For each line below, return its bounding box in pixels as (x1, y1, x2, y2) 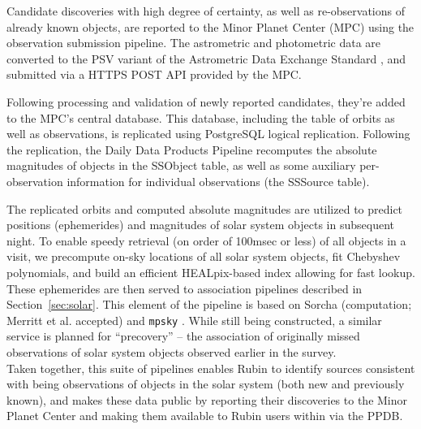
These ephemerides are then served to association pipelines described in (6, 279, 363, 297)
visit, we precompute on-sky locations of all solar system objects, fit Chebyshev (6, 248, 401, 265)
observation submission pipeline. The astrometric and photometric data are (6, 34, 381, 51)
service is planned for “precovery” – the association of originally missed (6, 327, 360, 344)
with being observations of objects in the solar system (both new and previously (6, 375, 405, 392)
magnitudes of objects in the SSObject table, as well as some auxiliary (6, 157, 356, 174)
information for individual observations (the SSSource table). (67, 172, 370, 189)
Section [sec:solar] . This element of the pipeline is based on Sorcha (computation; (6, 296, 412, 313)
